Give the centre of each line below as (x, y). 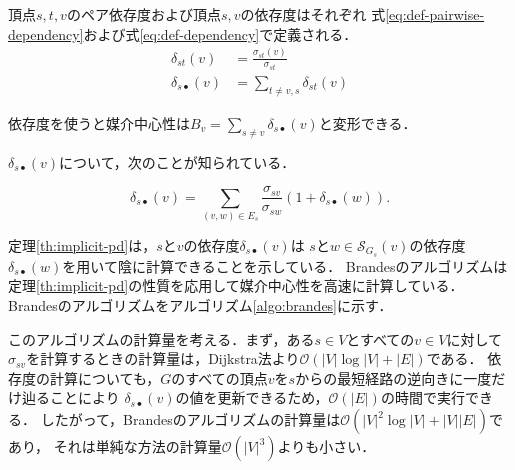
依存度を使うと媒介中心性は (99, 122)
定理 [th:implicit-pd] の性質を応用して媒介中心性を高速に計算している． (236, 285)
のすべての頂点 (219, 377)
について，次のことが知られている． (177, 161)
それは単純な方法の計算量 (137, 446)
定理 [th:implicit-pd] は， (82, 245)
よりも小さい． (326, 446)
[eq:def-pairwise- (435, 14)
